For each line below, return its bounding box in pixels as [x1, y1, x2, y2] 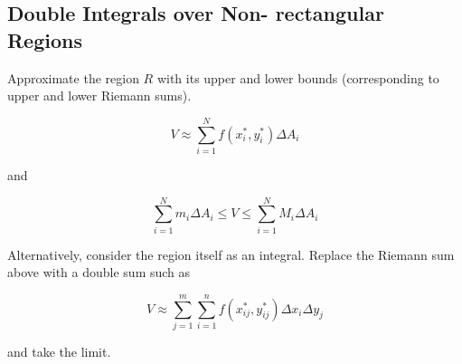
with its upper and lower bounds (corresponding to [156, 68, 439, 87]
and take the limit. [7, 341, 111, 360]
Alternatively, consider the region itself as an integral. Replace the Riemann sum [7, 244, 455, 263]
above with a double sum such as [7, 263, 191, 282]
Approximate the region [7, 68, 139, 87]
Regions [7, 25, 82, 53]
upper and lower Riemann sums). [7, 86, 192, 105]
